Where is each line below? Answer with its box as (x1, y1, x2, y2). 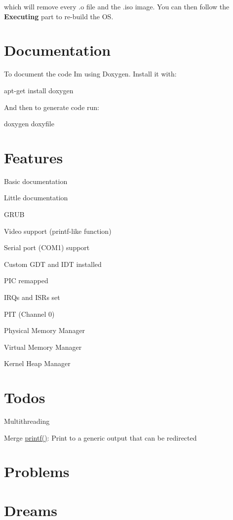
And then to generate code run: (4, 102, 99, 112)
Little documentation (4, 192, 68, 203)
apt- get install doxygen (4, 85, 74, 95)
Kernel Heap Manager (4, 358, 71, 369)
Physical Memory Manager (4, 325, 85, 335)
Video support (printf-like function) (4, 225, 112, 236)
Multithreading (4, 416, 50, 426)
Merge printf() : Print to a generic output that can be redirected (4, 432, 197, 443)
